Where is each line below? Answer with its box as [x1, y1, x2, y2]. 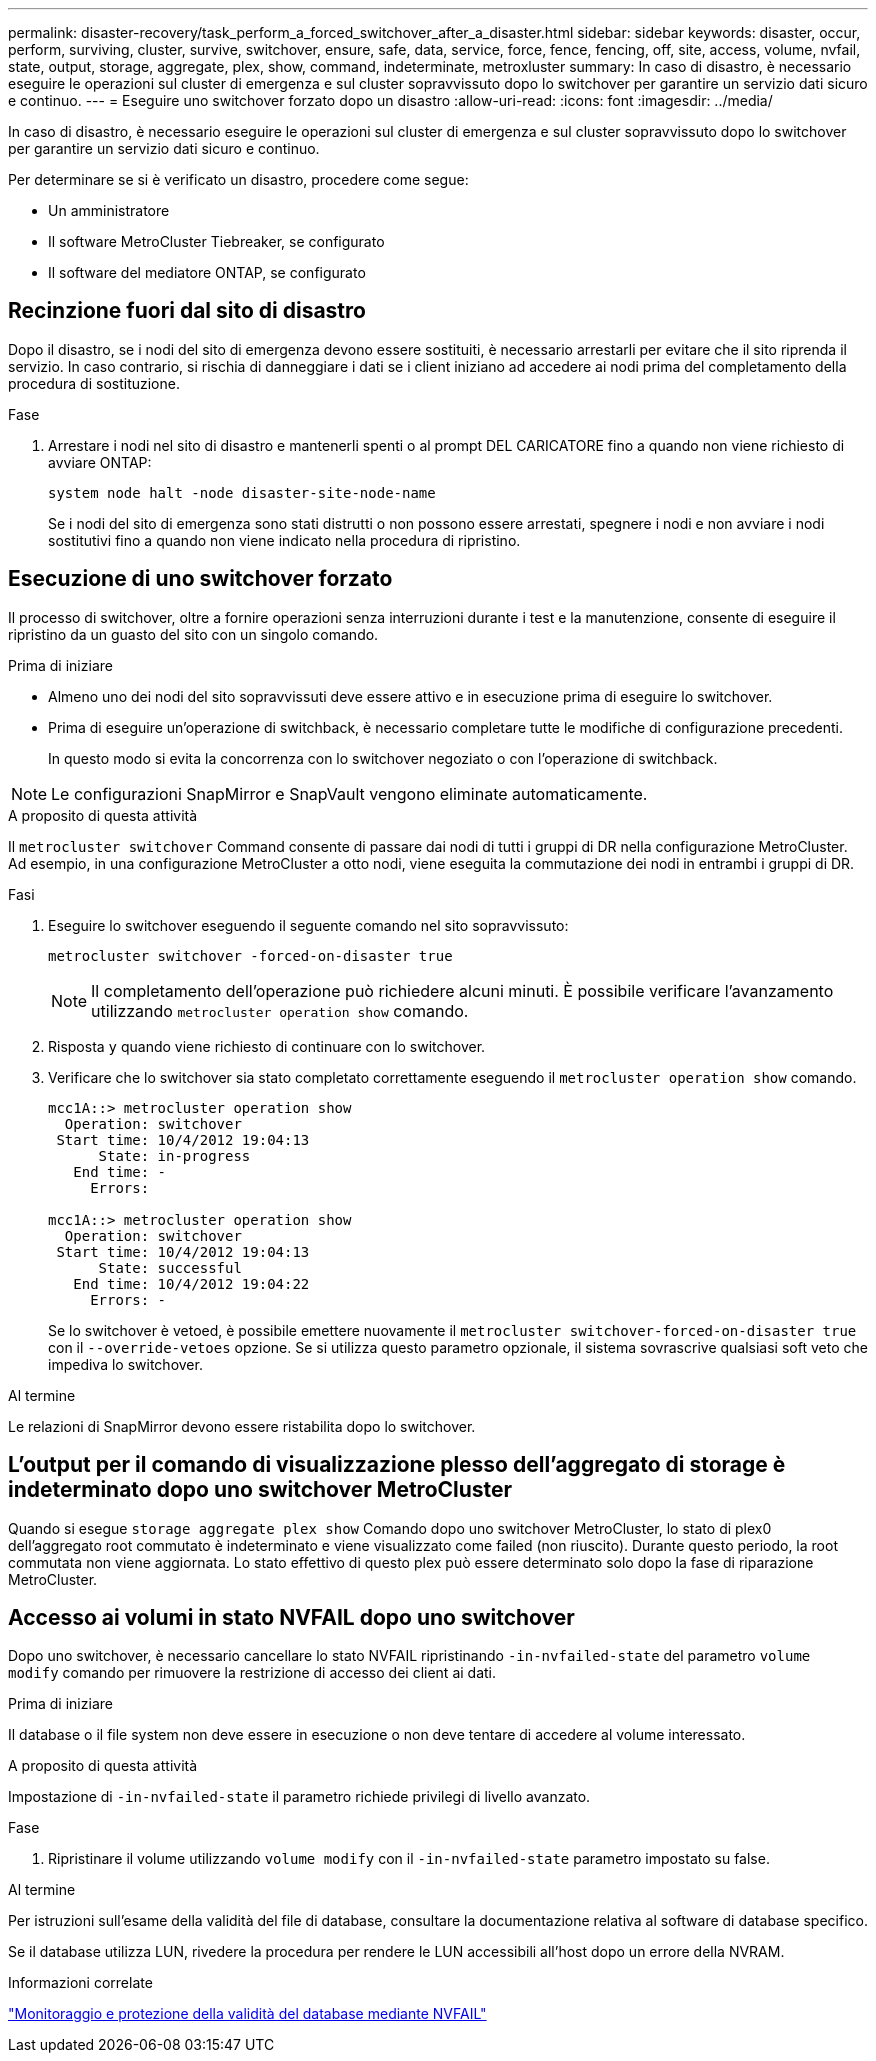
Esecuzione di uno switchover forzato [8, 566, 393, 592]
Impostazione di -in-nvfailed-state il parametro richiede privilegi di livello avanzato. [8, 1788, 591, 1806]
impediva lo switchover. [48, 1355, 203, 1373]
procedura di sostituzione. [8, 374, 180, 392]
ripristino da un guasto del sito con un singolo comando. [8, 625, 379, 643]
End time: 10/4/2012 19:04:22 [73, 1275, 310, 1292]
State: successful [98, 1259, 242, 1276]
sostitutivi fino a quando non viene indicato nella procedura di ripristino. [48, 531, 521, 549]
